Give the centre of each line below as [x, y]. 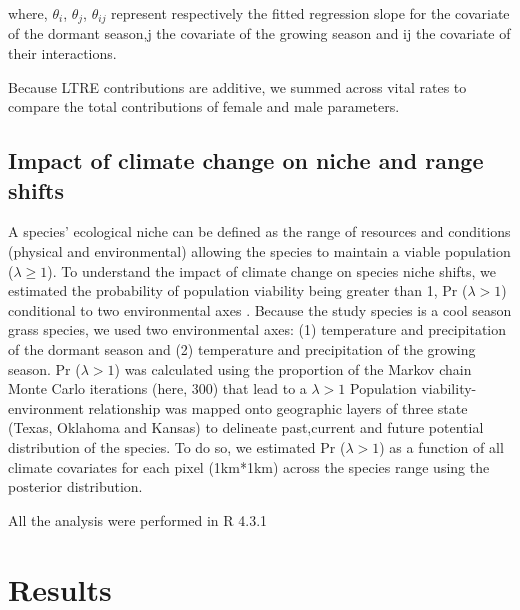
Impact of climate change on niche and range [246, 160]
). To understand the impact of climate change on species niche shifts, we [272, 270]
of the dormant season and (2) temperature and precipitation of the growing [242, 348]
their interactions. [62, 53]
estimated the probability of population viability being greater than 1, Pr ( [238, 290]
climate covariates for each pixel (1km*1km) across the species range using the [249, 466]
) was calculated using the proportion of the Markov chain [293, 368]
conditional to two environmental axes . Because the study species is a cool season [260, 309]
